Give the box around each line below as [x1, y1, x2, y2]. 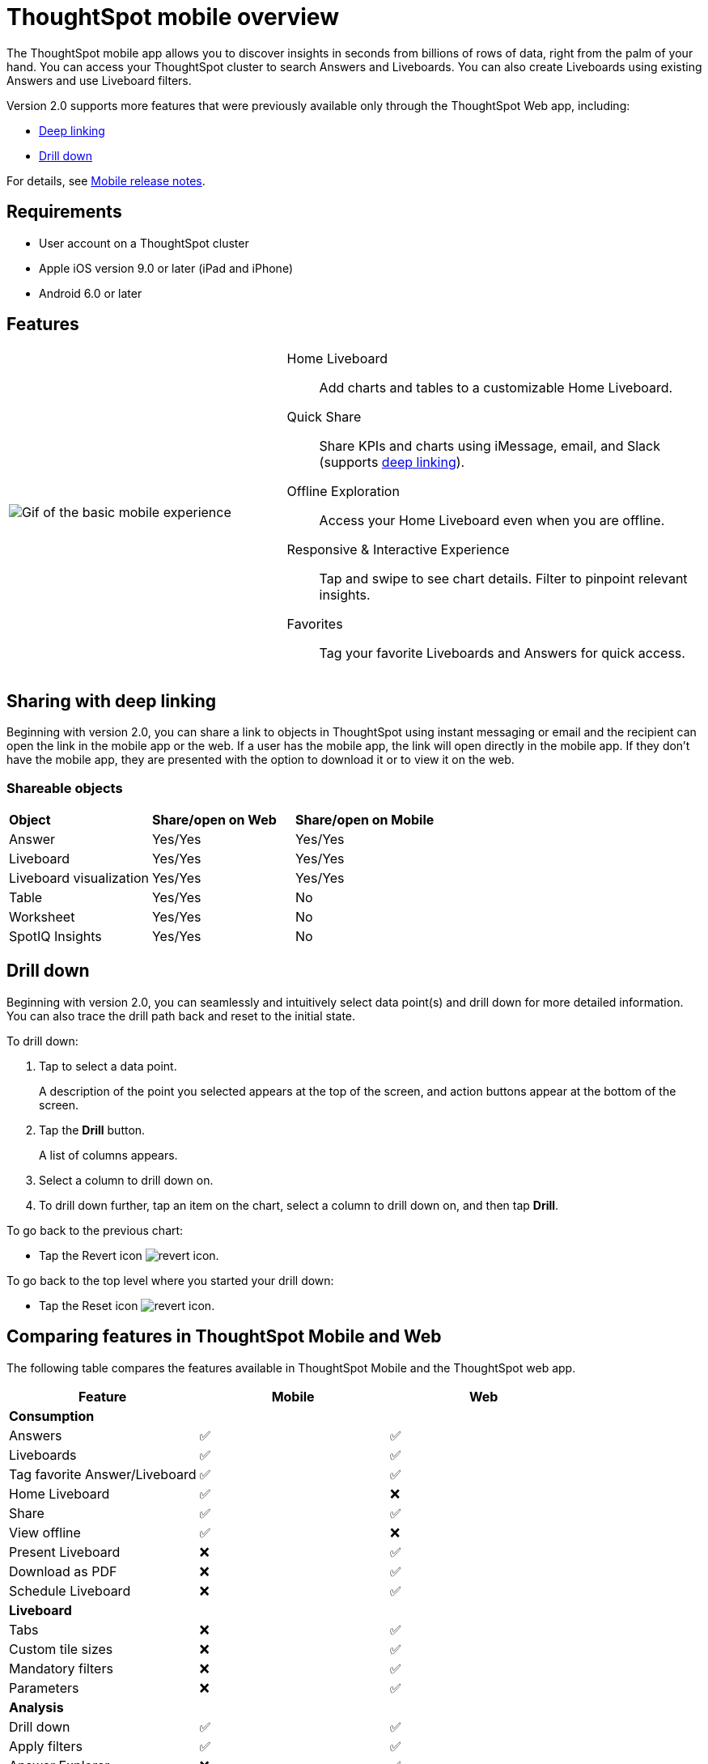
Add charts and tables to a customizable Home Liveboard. [319, 380, 673, 396]
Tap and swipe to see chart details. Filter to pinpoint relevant [319, 570, 688, 587]
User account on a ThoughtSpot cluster [39, 235, 249, 250]
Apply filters [9, 1737, 83, 1754]
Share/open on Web [151, 812, 277, 829]
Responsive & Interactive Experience [286, 541, 510, 558]
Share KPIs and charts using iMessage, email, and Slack [319, 438, 661, 455]
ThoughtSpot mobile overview [6, 3, 339, 31]
